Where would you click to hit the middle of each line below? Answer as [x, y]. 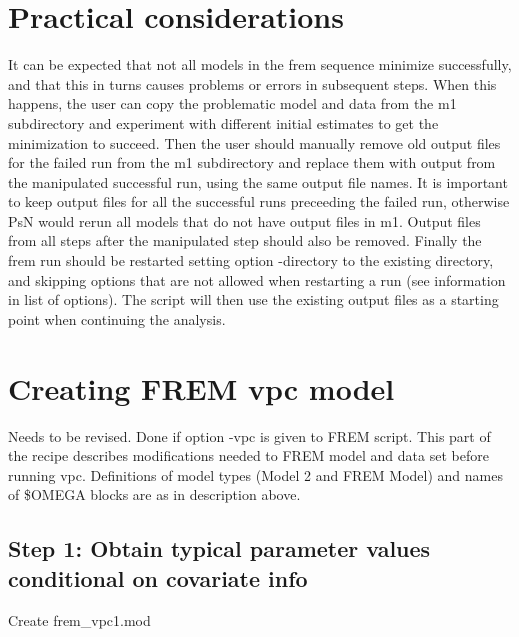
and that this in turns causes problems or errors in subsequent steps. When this [252, 83]
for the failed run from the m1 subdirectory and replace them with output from [252, 162]
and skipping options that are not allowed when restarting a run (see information [257, 279]
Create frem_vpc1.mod [79, 619]
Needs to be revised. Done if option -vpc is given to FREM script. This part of [249, 435]
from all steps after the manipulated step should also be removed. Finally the [245, 240]
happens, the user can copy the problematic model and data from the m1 [232, 103]
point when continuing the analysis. [117, 318]
